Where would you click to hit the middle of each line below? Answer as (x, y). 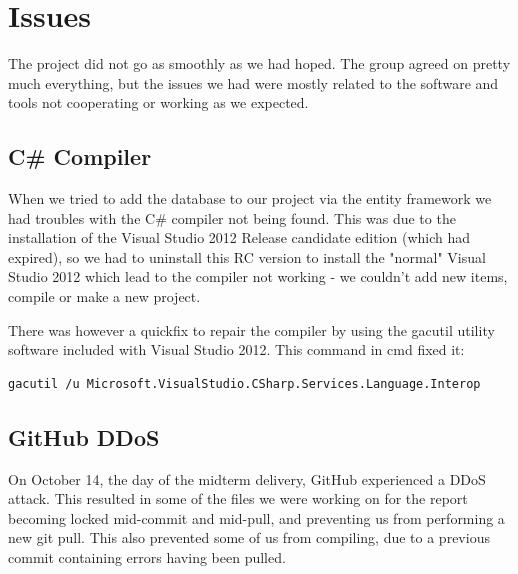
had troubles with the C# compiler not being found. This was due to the (232, 217)
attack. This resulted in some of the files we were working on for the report (238, 498)
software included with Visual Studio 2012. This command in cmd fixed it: (236, 349)
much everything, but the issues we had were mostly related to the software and (253, 82)
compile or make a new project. (104, 296)
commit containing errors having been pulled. (147, 557)
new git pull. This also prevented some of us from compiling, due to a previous (249, 537)
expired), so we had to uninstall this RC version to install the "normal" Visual (247, 256)
